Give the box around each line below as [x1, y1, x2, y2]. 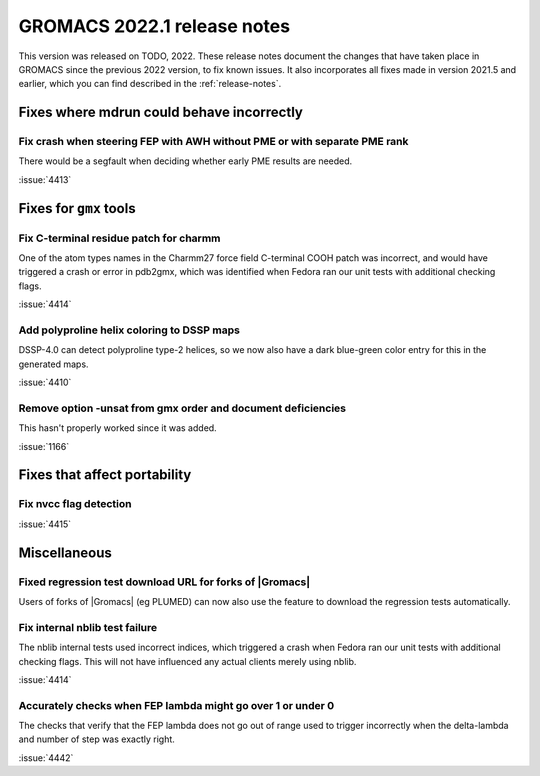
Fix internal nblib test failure [18, 620, 158, 634]
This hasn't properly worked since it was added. [18, 422, 217, 434]
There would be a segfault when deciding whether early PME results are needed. [18, 155, 353, 167]
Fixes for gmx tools [18, 200, 136, 217]
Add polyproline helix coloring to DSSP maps [18, 323, 240, 337]
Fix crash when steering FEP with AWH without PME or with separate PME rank [18, 135, 409, 149]
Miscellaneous [18, 544, 112, 561]
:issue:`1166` [18, 440, 70, 452]
